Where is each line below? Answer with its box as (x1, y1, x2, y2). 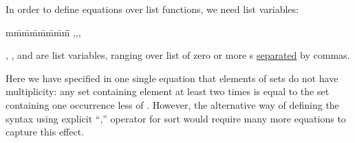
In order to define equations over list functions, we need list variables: (6, 2, 299, 16)
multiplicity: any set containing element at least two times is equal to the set (6, 84, 330, 99)
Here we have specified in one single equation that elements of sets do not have (6, 70, 338, 85)
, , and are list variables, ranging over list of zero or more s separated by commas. (6, 48, 350, 62)
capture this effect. (6, 125, 85, 139)
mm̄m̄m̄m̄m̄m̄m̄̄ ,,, (6, 25, 81, 39)
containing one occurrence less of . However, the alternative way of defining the (6, 97, 339, 112)
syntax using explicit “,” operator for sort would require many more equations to (6, 111, 346, 125)
